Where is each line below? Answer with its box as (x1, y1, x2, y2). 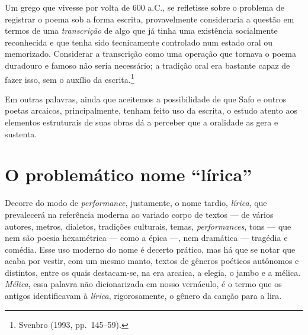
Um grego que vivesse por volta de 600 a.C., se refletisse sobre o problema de (5, 1, 284, 13)
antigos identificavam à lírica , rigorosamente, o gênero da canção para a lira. (5, 289, 282, 302)
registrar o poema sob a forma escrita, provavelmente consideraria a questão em (5, 12, 294, 25)
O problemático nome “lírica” (5, 162, 252, 186)
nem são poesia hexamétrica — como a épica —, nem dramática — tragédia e (5, 231, 288, 244)
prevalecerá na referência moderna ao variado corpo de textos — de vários (5, 208, 274, 220)
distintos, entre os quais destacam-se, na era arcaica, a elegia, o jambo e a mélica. (5, 266, 301, 278)
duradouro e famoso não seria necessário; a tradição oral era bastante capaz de (5, 59, 290, 71)
